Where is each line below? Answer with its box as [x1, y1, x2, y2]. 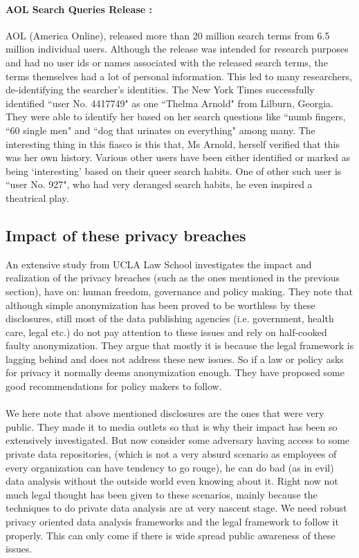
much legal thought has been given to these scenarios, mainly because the [6, 487, 317, 501]
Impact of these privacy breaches [6, 224, 246, 245]
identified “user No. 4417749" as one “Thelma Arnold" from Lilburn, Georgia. [6, 95, 333, 110]
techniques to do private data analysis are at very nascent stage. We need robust [6, 501, 347, 515]
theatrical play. [6, 190, 69, 205]
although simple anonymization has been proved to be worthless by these [6, 297, 315, 312]
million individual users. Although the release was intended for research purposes [6, 41, 349, 56]
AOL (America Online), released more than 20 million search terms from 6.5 [6, 28, 330, 42]
